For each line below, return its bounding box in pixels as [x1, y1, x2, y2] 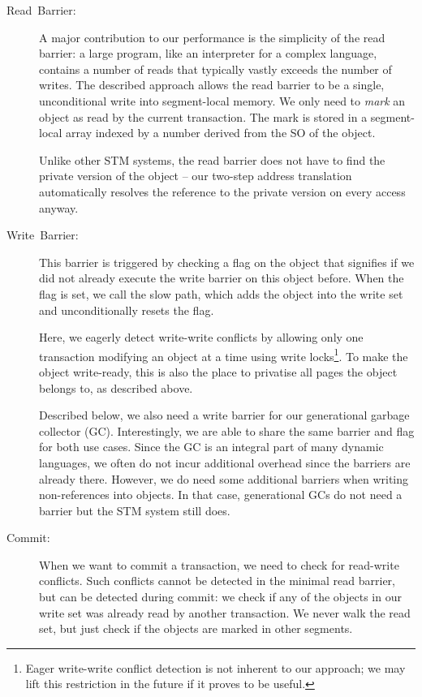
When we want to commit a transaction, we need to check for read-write [39, 556, 399, 573]
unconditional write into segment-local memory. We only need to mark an [39, 92, 406, 109]
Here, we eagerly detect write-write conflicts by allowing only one [39, 329, 364, 346]
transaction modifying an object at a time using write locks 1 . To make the [39, 345, 408, 364]
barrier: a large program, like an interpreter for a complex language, [39, 45, 377, 62]
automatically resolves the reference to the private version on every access [39, 183, 406, 200]
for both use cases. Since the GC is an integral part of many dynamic [39, 438, 384, 455]
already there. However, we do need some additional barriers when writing [39, 470, 409, 487]
